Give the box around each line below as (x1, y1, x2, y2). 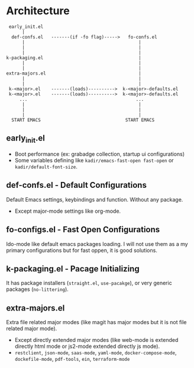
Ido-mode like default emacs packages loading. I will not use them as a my (6, 240, 188, 247)
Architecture (6, 4, 70, 18)
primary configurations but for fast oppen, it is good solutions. (6, 247, 158, 254)
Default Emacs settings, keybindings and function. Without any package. (6, 196, 183, 203)
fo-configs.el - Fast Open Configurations (6, 225, 160, 235)
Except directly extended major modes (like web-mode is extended (14, 337, 179, 344)
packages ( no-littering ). (6, 286, 69, 293)
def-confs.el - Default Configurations (6, 180, 147, 190)
